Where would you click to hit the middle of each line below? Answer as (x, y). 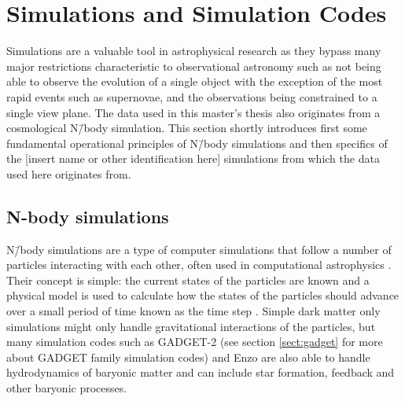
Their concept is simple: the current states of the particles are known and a (188, 280)
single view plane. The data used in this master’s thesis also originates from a (193, 112)
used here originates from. (69, 173)
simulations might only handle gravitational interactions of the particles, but (191, 326)
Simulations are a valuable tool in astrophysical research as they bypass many (194, 51)
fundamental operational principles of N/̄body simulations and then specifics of (197, 143)
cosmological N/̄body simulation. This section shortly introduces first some (187, 128)
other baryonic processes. (67, 388)
